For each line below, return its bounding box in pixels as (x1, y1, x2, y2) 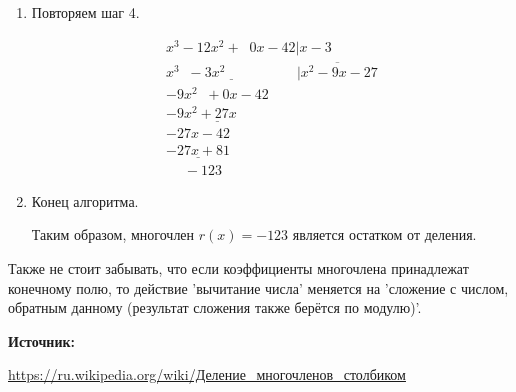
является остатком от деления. (292, 224, 477, 245)
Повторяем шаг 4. (31, 2, 140, 22)
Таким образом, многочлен (31, 224, 195, 245)
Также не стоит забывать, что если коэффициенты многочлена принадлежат (8, 257, 469, 278)
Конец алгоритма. (31, 190, 139, 211)
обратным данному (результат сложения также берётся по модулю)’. (8, 297, 422, 318)
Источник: (8, 330, 75, 351)
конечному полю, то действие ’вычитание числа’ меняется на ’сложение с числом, (8, 277, 509, 298)
